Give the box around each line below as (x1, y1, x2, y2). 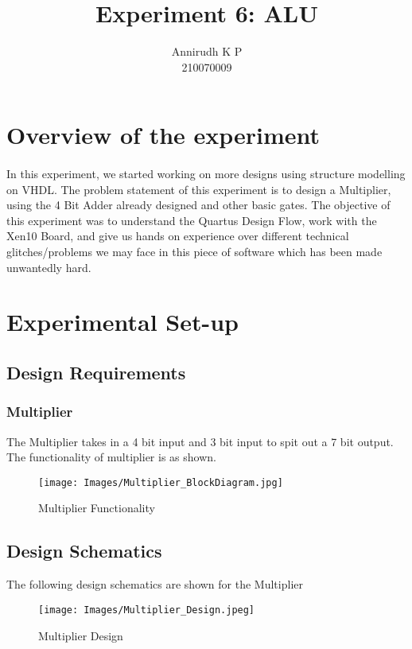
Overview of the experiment (6, 119, 321, 151)
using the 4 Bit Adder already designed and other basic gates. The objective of (6, 196, 391, 213)
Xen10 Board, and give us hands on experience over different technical (6, 227, 349, 244)
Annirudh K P (171, 43, 243, 60)
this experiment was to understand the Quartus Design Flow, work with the (6, 212, 377, 228)
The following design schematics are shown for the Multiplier (6, 576, 303, 593)
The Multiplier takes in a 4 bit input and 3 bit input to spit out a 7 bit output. (6, 433, 394, 449)
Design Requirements (6, 360, 186, 385)
